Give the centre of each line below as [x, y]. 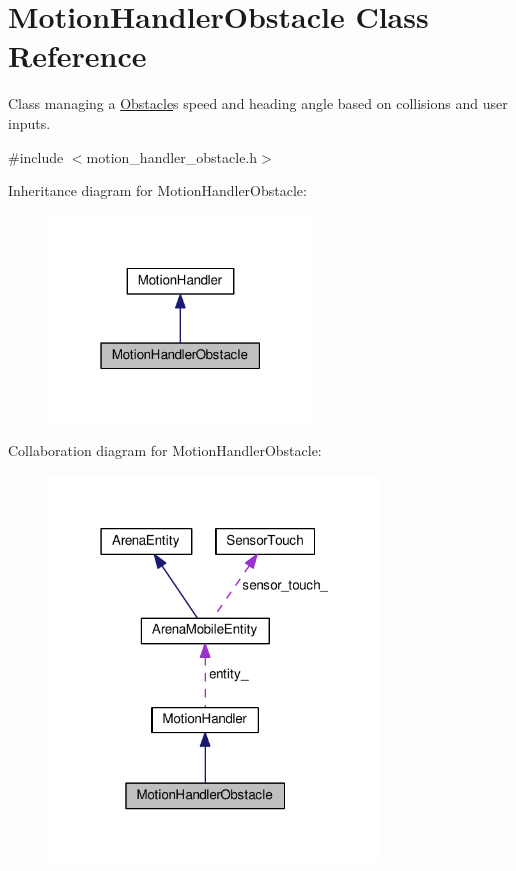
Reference [77, 55]
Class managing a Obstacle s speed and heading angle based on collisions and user [258, 103]
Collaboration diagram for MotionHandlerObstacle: [165, 450]
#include [36, 156]
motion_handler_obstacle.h [172, 156]
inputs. [29, 122]
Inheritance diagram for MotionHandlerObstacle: [157, 190]
